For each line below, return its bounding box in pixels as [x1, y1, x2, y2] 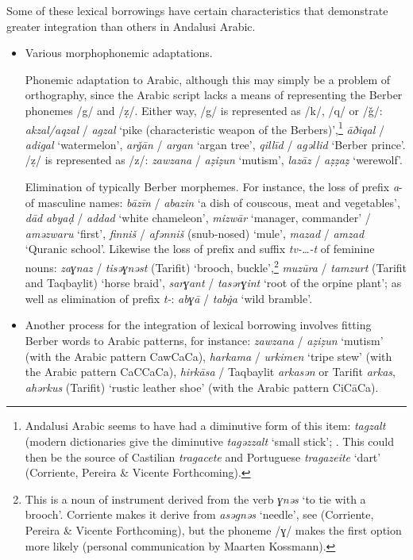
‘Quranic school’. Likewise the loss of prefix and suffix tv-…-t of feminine [25, 240, 375, 257]
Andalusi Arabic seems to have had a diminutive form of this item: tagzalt [25, 417, 386, 434]
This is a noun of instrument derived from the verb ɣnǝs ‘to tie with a [25, 490, 366, 507]
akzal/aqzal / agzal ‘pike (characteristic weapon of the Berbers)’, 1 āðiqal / [25, 118, 384, 137]
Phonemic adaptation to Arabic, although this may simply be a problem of [25, 71, 391, 87]
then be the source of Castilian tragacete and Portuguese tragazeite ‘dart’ [25, 448, 381, 465]
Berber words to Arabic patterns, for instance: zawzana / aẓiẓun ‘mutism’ [25, 332, 384, 348]
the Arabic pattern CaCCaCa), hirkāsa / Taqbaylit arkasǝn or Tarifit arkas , [25, 363, 396, 380]
